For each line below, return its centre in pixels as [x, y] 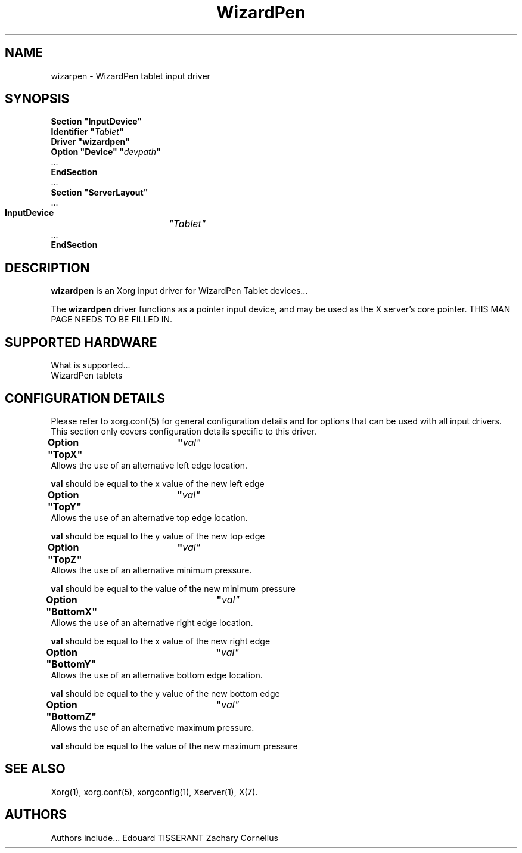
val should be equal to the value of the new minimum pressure [173, 588]
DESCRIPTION [47, 268]
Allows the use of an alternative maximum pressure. [153, 727]
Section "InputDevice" [97, 122]
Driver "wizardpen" [90, 142]
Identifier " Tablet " [87, 132]
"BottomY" [71, 664]
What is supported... [91, 365]
